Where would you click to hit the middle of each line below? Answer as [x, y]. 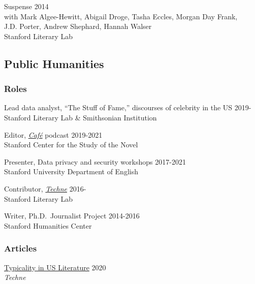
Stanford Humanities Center [48, 225]
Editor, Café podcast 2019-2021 [53, 134]
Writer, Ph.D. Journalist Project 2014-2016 [72, 216]
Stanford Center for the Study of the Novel [71, 145]
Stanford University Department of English [71, 171]
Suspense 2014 [26, 6]
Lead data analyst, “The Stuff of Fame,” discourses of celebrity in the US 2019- [128, 107]
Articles [21, 248]
